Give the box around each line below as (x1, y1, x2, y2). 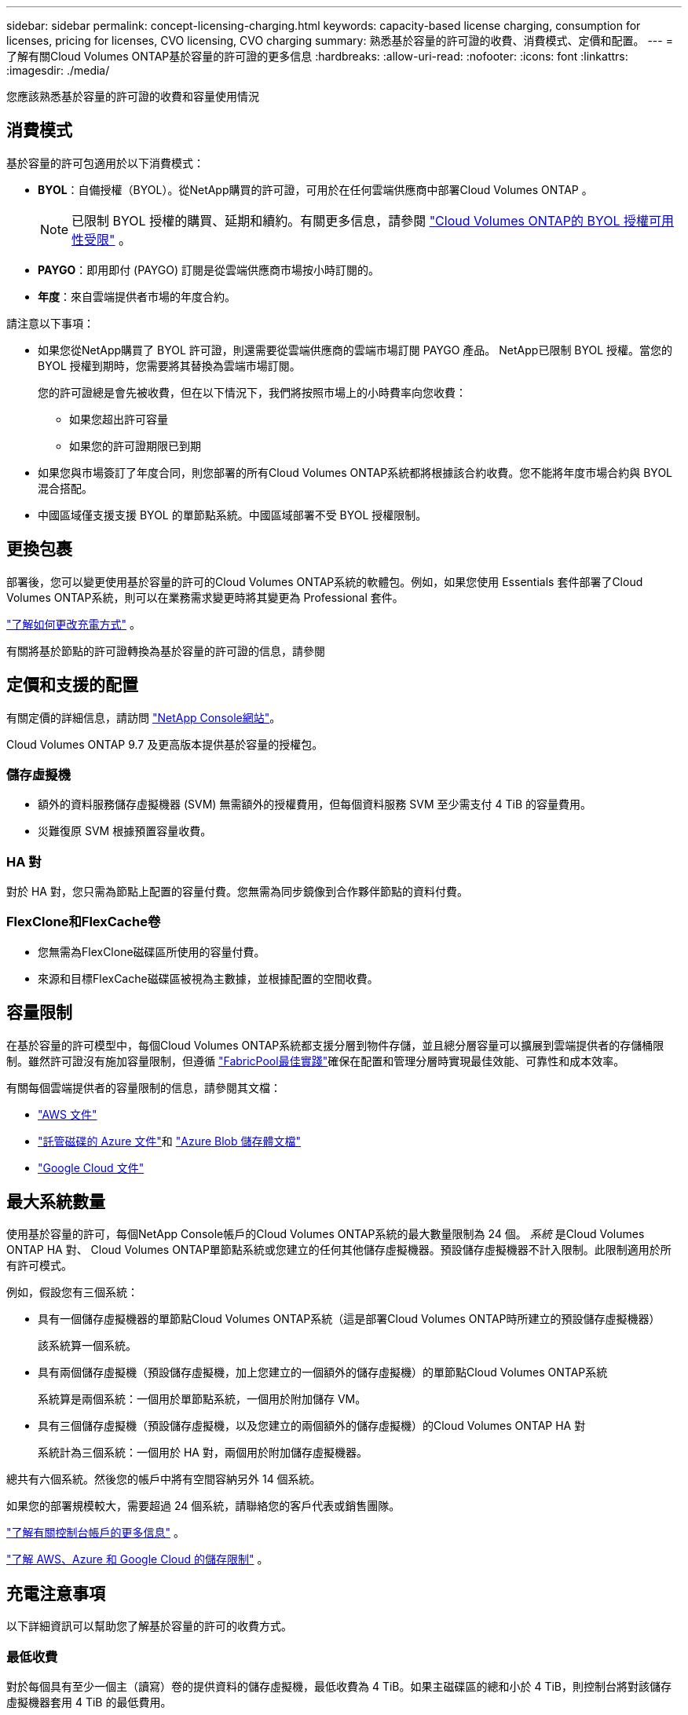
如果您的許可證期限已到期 (69, 438, 201, 453)
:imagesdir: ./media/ (6, 64, 110, 77)
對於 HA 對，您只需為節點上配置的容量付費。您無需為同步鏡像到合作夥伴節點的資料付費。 (6, 885, 468, 899)
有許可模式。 (6, 1259, 72, 1273)
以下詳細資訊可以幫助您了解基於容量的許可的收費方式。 (6, 1619, 292, 1633)
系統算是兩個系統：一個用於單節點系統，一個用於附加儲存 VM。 (38, 1392, 367, 1406)
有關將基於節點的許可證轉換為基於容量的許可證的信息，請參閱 (6, 643, 325, 658)
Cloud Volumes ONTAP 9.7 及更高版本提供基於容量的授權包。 (6, 737, 324, 751)
